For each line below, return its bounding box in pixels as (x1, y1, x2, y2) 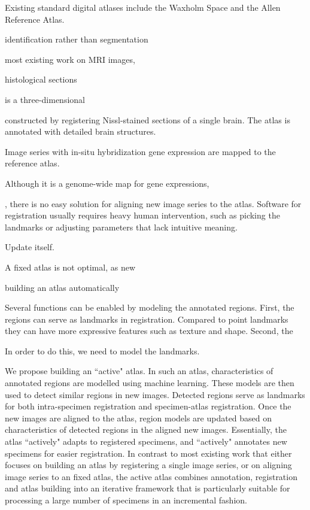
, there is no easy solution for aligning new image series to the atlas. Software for (5, 197, 302, 210)
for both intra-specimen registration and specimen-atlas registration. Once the (5, 400, 291, 412)
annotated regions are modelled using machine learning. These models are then (5, 377, 294, 389)
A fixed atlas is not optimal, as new (5, 260, 135, 273)
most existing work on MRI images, (5, 53, 135, 65)
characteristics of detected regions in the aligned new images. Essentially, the (5, 423, 287, 436)
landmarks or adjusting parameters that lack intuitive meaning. (5, 220, 238, 233)
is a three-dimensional (5, 93, 85, 105)
